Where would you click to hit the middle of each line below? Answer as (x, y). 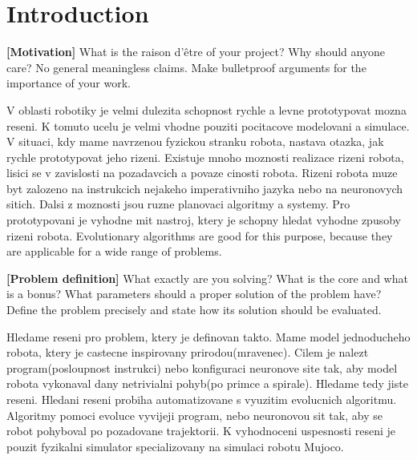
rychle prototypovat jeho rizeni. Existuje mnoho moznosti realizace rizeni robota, (205, 157)
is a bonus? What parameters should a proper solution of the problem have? (194, 294)
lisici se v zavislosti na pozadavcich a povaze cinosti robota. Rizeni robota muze (202, 173)
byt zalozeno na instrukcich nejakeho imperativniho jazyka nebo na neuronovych (205, 188)
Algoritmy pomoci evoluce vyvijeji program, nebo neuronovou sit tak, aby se (194, 415)
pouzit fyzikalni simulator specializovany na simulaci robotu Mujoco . (175, 446)
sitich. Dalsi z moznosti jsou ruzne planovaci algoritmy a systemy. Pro (178, 204)
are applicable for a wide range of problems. (114, 251)
